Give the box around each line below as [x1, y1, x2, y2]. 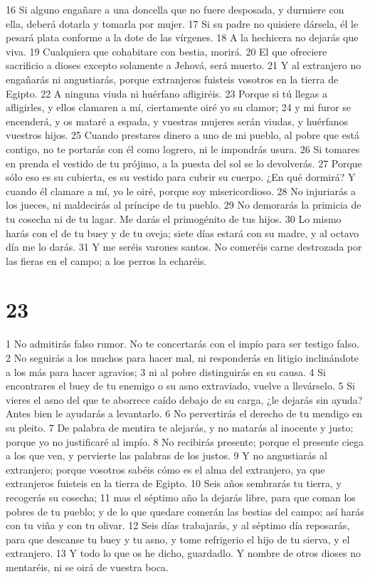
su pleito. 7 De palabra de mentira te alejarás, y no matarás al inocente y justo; [6, 419, 354, 434]
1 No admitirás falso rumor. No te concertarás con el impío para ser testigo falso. [6, 336, 359, 351]
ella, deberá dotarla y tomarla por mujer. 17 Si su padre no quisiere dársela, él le [6, 16, 359, 31]
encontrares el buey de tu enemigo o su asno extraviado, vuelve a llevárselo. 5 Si [6, 378, 355, 393]
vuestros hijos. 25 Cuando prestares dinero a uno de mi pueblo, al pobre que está [6, 127, 359, 142]
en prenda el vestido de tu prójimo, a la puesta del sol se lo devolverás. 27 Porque [6, 155, 362, 170]
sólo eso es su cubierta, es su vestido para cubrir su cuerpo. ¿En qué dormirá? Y [6, 169, 356, 184]
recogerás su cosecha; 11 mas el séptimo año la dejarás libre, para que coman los [6, 489, 356, 504]
